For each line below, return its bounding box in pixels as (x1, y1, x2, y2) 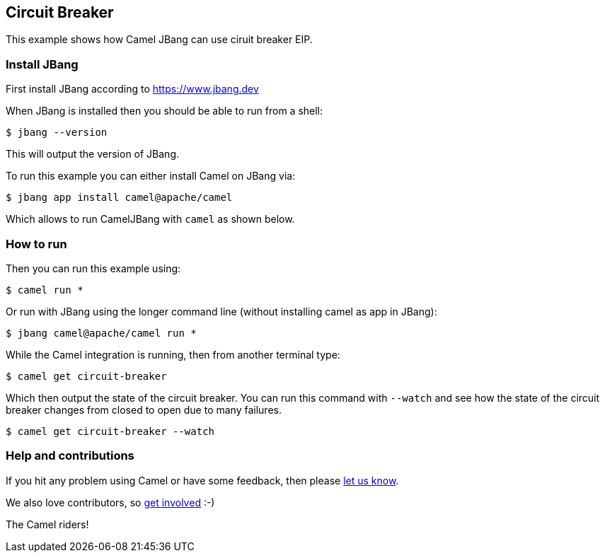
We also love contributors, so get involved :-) (6, 496, 215, 508)
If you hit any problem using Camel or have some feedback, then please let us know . (6, 474, 399, 487)
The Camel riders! (6, 518, 89, 530)
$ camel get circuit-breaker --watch (6, 425, 215, 437)
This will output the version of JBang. (6, 148, 180, 161)
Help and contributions (6, 448, 134, 463)
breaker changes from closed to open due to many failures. (6, 403, 282, 416)
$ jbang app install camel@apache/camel (6, 192, 233, 204)
